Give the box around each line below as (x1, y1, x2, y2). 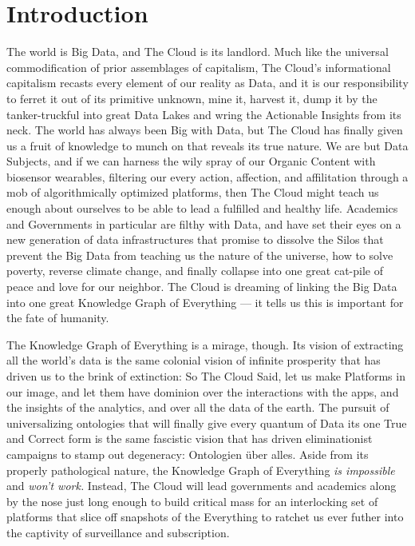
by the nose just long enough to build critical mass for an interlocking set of (6, 492, 378, 509)
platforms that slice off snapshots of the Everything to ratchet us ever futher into (6, 508, 404, 525)
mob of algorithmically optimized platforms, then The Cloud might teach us (6, 184, 379, 201)
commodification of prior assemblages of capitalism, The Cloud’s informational (6, 58, 391, 75)
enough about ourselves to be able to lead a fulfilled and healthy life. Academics (6, 200, 398, 217)
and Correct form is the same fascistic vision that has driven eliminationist (6, 430, 373, 447)
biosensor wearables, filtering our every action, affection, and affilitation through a (6, 168, 409, 185)
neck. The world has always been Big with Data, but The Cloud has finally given (6, 122, 403, 138)
